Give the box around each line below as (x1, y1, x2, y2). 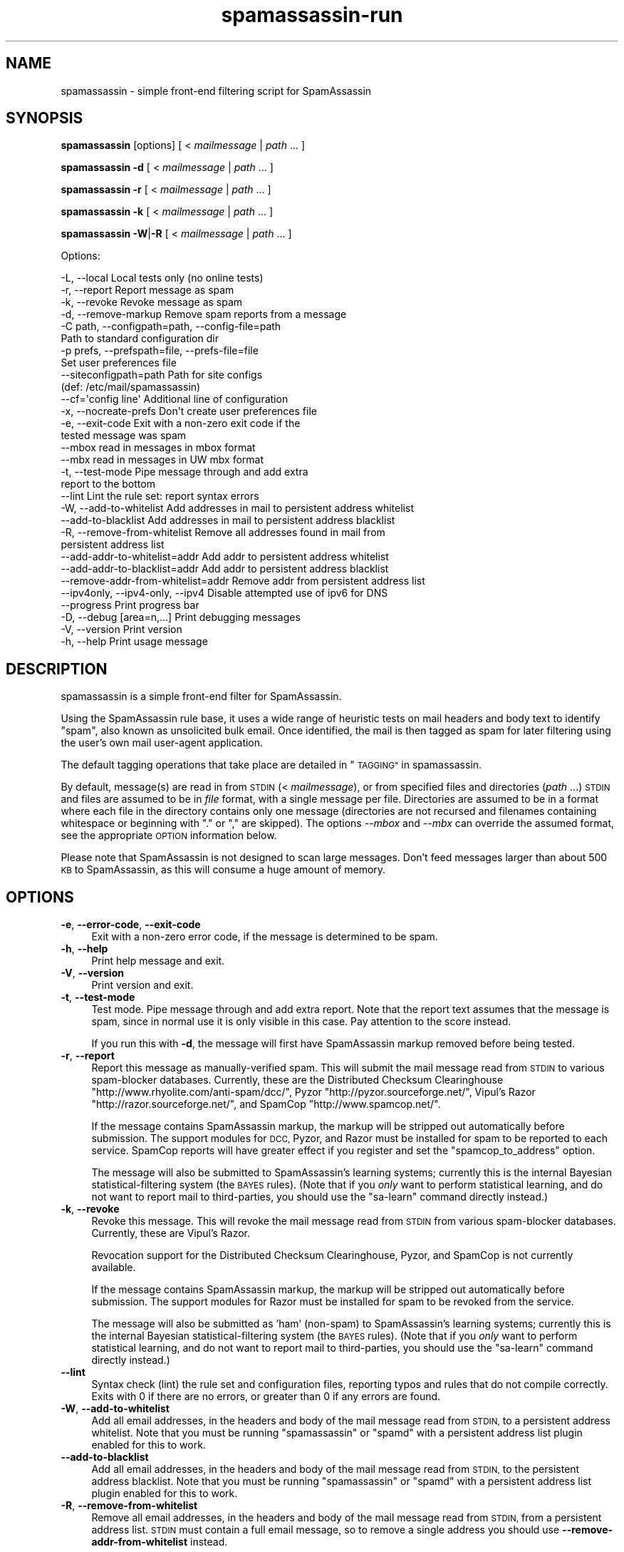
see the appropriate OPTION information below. (61, 829, 277, 842)
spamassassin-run (221, 3, 403, 27)
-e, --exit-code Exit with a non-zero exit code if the (61, 417, 301, 430)
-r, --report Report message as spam (61, 284, 234, 297)
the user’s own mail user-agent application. (61, 736, 264, 749)
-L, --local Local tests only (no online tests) (61, 272, 264, 284)
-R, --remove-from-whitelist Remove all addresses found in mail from (61, 526, 385, 539)
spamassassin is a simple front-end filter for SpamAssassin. (61, 690, 342, 703)
